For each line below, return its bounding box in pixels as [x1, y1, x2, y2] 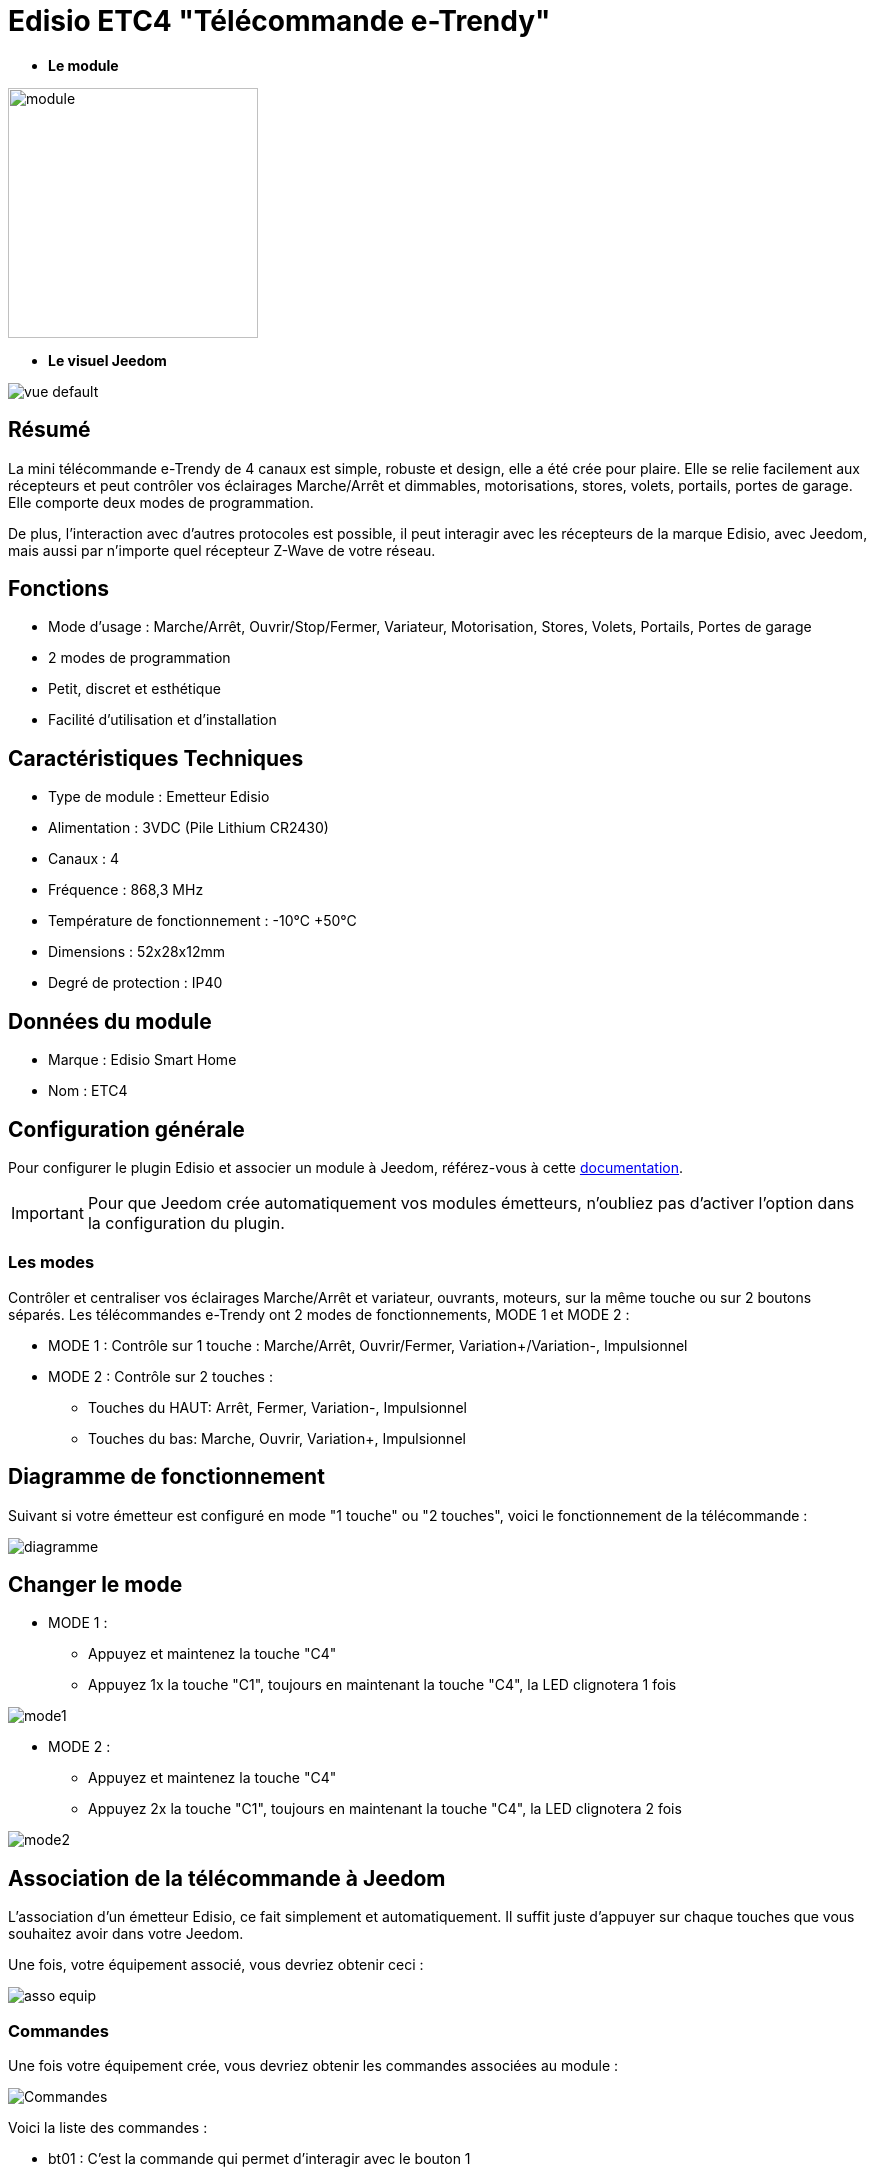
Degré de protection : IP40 [48, 974, 223, 992]
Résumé [8, 417, 91, 443]
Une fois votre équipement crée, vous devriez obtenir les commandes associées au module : [8, 2057, 619, 2074]
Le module [48, 56, 119, 74]
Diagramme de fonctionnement [8, 1464, 325, 1490]
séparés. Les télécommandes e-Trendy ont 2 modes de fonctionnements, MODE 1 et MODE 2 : [8, 1305, 630, 1323]
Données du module [8, 1008, 212, 1034]
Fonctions [8, 576, 110, 602]
